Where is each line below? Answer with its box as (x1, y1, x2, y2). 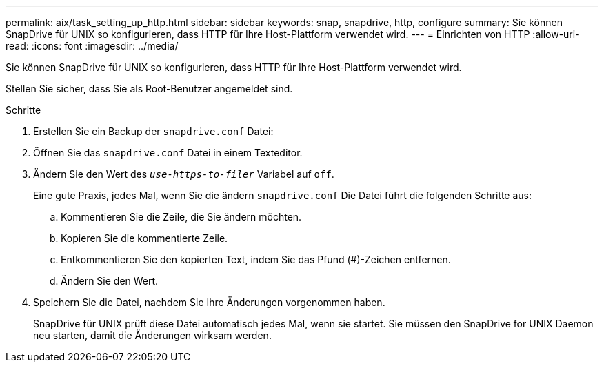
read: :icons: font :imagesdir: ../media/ (6, 40, 179, 52)
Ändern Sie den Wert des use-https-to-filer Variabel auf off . (33, 168, 334, 180)
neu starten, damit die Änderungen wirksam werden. (33, 329, 272, 341)
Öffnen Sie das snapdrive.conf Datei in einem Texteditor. (33, 147, 303, 159)
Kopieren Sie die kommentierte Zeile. (61, 232, 228, 244)
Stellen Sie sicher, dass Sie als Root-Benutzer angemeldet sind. (6, 83, 293, 94)
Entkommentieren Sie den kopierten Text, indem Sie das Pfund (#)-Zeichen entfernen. (61, 254, 451, 265)
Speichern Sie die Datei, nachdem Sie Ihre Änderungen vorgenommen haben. (33, 296, 385, 308)
